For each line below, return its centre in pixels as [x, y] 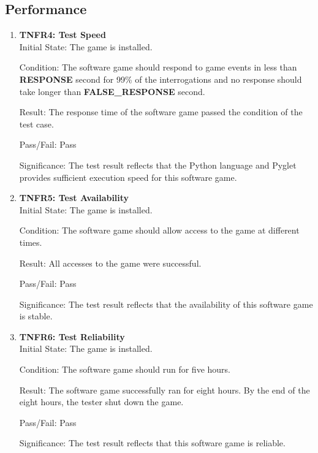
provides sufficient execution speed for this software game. [128, 177]
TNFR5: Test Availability [74, 198]
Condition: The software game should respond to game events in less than [158, 67]
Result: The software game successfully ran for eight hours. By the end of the [165, 390]
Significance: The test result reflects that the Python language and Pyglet [158, 165]
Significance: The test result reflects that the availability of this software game [166, 304]
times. [31, 242]
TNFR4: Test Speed [62, 35]
